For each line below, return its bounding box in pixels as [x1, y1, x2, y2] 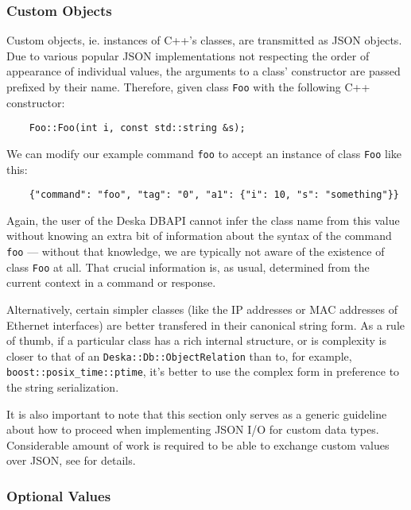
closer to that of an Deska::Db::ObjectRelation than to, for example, [6, 347, 352, 364]
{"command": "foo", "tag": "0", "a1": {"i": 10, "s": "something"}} [29, 189, 399, 201]
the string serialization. [6, 379, 119, 395]
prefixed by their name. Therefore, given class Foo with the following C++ [6, 79, 370, 95]
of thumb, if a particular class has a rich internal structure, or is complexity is [6, 332, 386, 349]
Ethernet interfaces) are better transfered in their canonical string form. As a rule [6, 316, 405, 333]
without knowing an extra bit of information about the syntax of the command [6, 227, 392, 244]
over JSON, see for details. [6, 452, 136, 469]
